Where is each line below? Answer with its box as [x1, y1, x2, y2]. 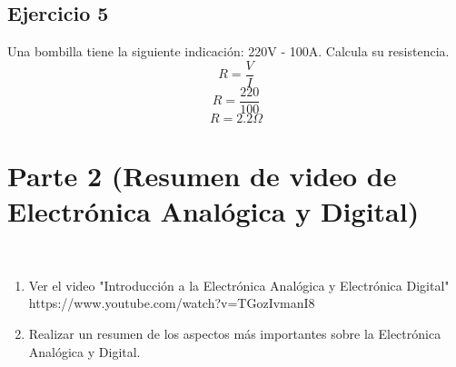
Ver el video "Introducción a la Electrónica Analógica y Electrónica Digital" [28, 275, 450, 294]
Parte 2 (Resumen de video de [7, 157, 397, 194]
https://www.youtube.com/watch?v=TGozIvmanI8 [28, 293, 315, 312]
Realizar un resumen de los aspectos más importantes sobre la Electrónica [28, 324, 441, 343]
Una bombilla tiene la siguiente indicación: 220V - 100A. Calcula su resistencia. [7, 42, 450, 61]
